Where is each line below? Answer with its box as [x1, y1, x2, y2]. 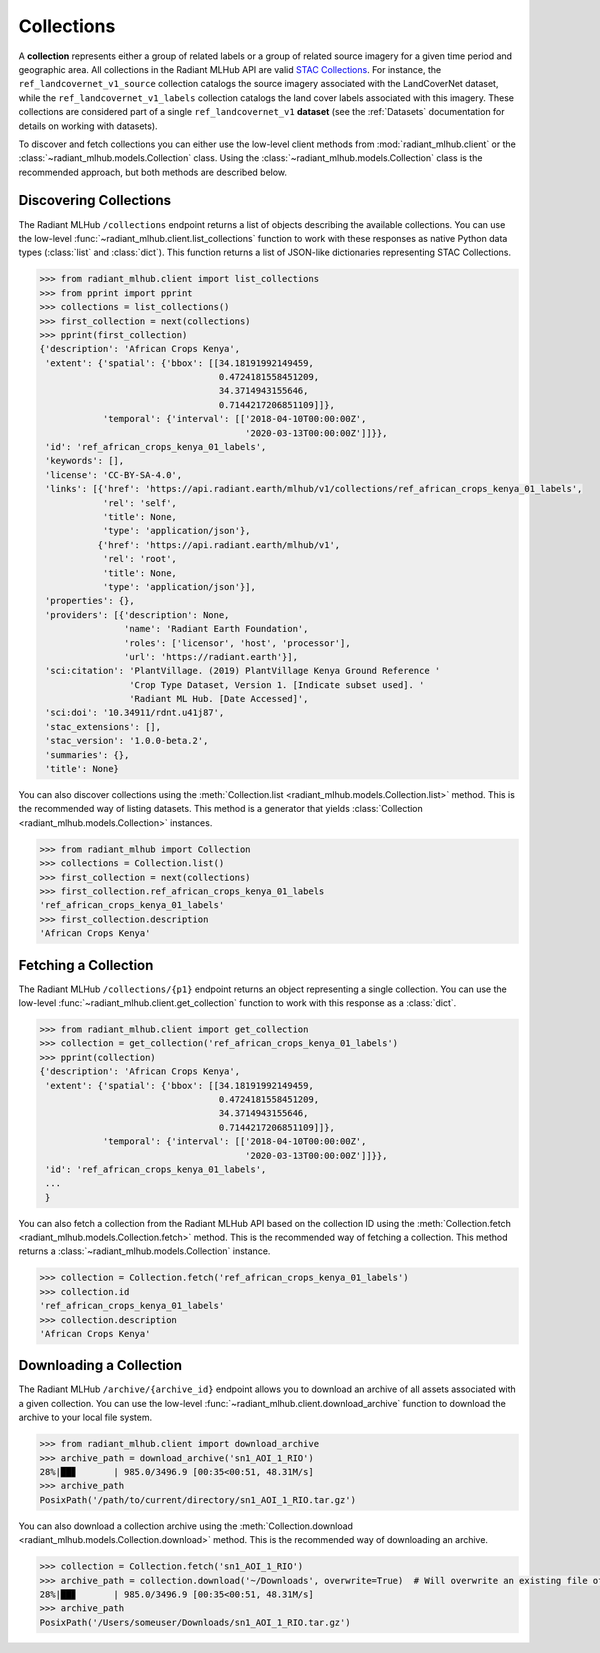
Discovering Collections [18, 192, 172, 209]
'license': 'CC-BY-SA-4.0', [45, 469, 183, 480]
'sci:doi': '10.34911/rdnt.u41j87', [45, 707, 225, 719]
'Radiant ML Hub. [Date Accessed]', [128, 693, 309, 705]
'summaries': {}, [45, 749, 130, 760]
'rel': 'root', [102, 553, 177, 565]
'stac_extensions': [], [45, 721, 162, 732]
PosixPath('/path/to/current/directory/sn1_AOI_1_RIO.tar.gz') [39, 1494, 357, 1505]
